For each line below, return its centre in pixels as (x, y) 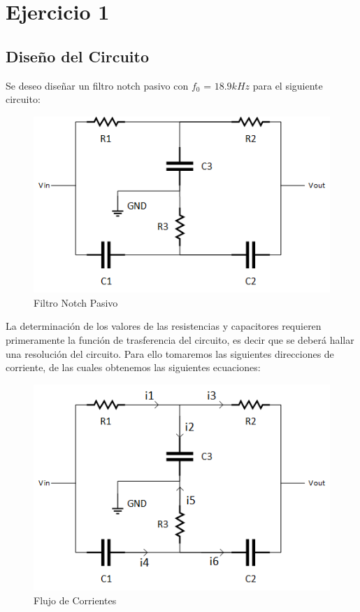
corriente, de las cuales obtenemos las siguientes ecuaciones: (133, 367)
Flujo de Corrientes (75, 600)
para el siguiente (288, 85)
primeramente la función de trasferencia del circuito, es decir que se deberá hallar (180, 339)
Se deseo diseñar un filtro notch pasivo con (97, 85)
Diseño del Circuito (78, 56)
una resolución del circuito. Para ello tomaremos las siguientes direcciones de (170, 353)
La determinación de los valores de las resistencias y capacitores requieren (164, 326)
